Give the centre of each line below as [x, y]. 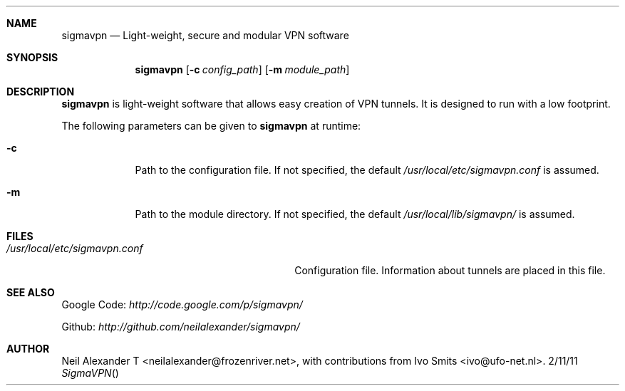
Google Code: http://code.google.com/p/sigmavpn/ [182, 304]
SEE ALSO [31, 292]
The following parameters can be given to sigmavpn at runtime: [211, 126]
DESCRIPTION [41, 92]
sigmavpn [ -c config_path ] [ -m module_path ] [242, 69]
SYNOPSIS [32, 57]
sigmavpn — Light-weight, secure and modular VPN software [205, 35]
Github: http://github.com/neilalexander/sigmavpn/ [181, 327]
